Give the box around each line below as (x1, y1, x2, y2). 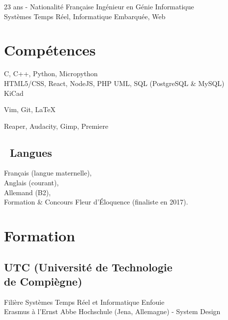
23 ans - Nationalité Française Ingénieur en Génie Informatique (4, 1, 194, 11)
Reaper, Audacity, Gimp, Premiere (4, 120, 109, 131)
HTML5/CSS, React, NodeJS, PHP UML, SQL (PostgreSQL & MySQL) (4, 78, 225, 88)
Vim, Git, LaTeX (4, 104, 56, 115)
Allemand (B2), (4, 187, 51, 197)
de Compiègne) (4, 274, 83, 289)
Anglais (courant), (4, 177, 59, 188)
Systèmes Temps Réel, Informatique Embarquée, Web (4, 11, 166, 21)
